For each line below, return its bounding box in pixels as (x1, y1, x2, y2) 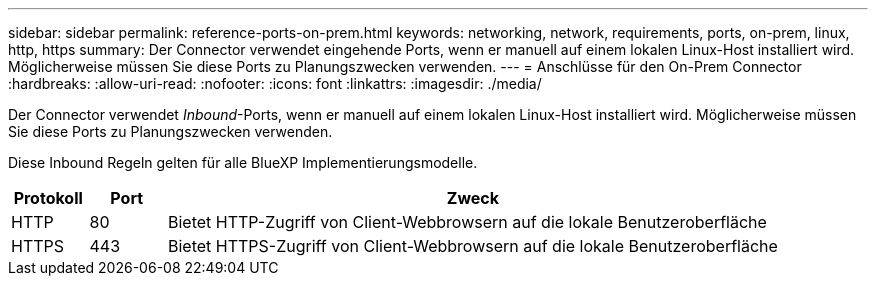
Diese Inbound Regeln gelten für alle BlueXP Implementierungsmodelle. (8, 154, 478, 171)
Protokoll (13, 188, 83, 208)
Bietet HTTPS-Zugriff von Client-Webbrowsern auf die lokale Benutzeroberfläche (167, 236, 778, 256)
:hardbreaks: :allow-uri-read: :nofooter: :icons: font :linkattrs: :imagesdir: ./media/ (8, 75, 542, 92)
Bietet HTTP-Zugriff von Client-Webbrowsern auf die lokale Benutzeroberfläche (167, 212, 767, 232)
